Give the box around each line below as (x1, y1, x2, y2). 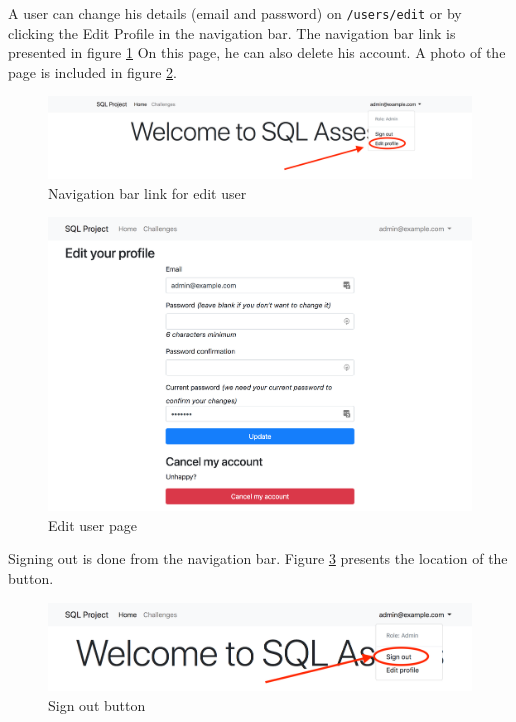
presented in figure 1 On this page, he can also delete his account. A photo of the (8, 42, 506, 63)
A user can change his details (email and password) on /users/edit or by (8, 3, 462, 23)
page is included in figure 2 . (8, 61, 177, 82)
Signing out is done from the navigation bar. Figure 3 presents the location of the (8, 548, 508, 569)
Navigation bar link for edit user (48, 182, 247, 203)
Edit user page (48, 514, 137, 535)
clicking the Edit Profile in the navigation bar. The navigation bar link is (8, 22, 456, 43)
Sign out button (48, 694, 146, 715)
